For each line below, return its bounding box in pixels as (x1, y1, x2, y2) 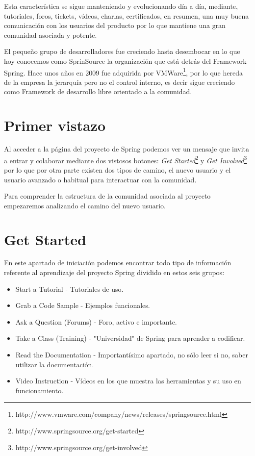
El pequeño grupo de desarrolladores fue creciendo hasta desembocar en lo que (4, 46, 240, 56)
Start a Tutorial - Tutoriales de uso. (15, 283, 124, 294)
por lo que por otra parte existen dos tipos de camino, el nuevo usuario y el (4, 164, 231, 175)
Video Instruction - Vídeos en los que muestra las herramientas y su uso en (15, 376, 241, 386)
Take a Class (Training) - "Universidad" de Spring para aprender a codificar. (15, 333, 245, 343)
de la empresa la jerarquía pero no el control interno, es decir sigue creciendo (4, 76, 235, 87)
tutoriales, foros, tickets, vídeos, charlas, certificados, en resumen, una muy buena (4, 10, 249, 21)
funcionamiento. (15, 385, 64, 395)
